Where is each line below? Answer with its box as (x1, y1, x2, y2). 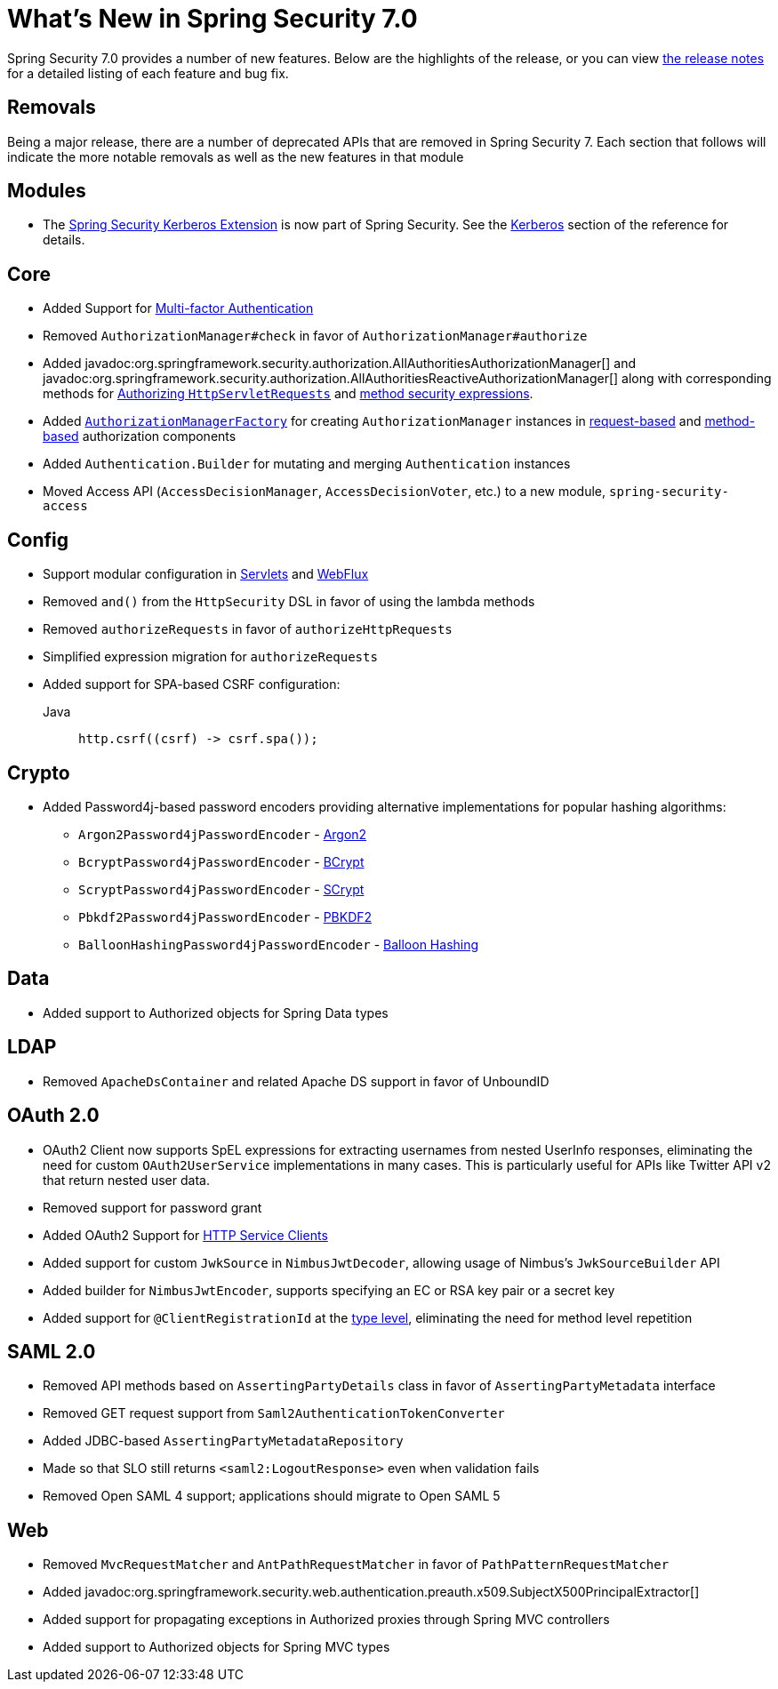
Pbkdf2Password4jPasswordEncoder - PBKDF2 (78, 909, 373, 925)
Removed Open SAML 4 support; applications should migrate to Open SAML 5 (43, 1488, 501, 1504)
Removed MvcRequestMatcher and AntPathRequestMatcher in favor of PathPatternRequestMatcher (43, 1557, 670, 1573)
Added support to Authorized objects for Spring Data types (43, 1005, 389, 1021)
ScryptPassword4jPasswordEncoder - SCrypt (78, 881, 365, 897)
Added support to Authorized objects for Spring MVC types (43, 1639, 390, 1655)
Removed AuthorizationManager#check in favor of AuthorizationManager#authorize (43, 328, 588, 344)
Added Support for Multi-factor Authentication (43, 300, 314, 316)
